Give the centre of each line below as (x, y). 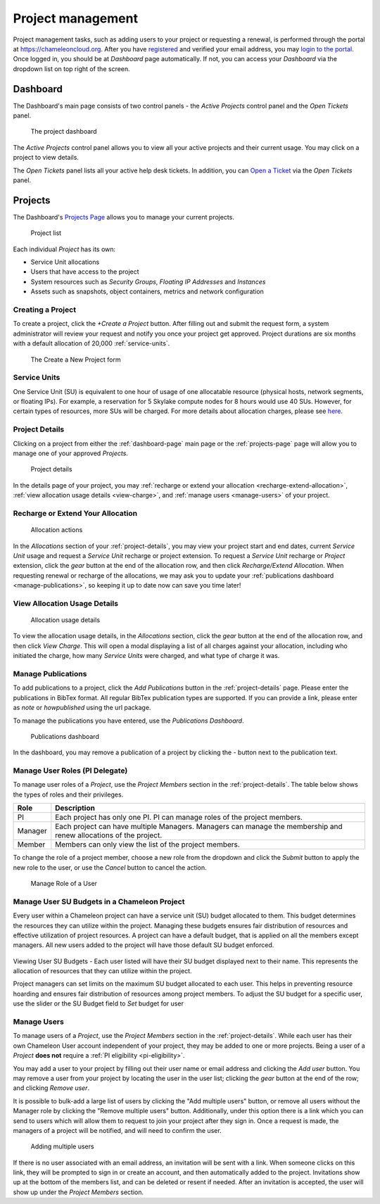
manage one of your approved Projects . (70, 453)
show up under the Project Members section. (78, 1192)
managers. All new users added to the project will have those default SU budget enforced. (144, 945)
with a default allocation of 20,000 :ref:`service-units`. (91, 343)
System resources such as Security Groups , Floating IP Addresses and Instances (148, 281)
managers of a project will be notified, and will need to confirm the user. (117, 1130)
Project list (46, 233)
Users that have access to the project (85, 272)
